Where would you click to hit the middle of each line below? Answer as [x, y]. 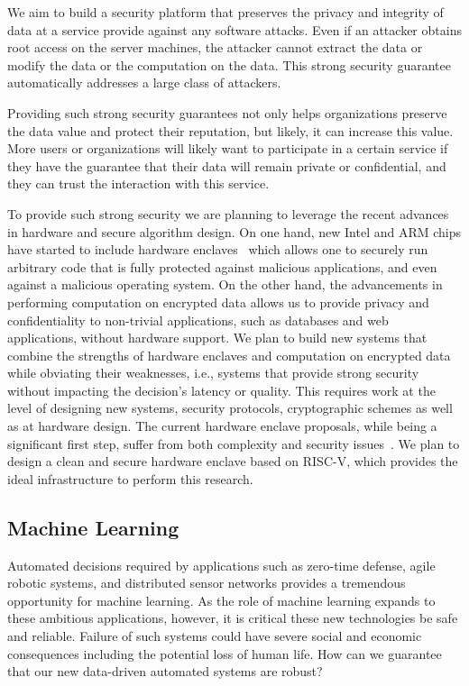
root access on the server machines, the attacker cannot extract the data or [215, 47]
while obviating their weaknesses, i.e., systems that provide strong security [213, 373]
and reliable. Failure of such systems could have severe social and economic [215, 636]
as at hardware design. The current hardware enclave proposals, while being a [222, 426]
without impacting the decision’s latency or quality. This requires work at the [221, 390]
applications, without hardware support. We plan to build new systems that [217, 338]
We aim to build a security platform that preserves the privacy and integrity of [225, 12]
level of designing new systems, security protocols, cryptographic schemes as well [230, 408]
